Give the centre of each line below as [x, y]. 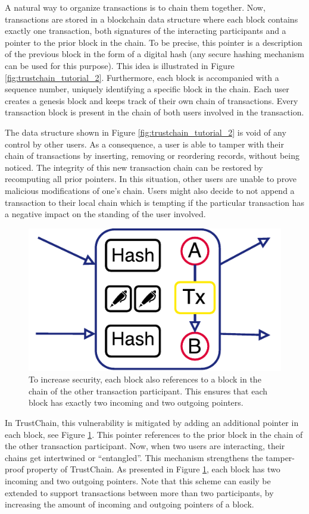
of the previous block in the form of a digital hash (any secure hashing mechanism [154, 54]
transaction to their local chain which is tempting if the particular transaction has [154, 202]
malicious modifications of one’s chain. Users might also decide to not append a [150, 190]
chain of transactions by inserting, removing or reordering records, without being [152, 156]
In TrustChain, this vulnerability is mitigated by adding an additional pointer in [152, 422]
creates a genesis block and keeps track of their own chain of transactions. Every [152, 100]
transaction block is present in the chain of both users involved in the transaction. [154, 112]
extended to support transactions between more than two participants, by [139, 492]
